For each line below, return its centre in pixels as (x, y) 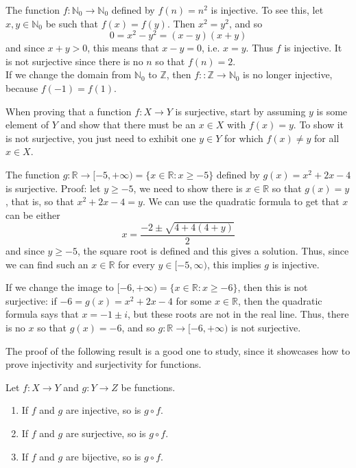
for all (327, 138)
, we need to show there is (188, 188)
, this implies (234, 264)
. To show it (319, 125)
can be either (33, 214)
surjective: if (31, 300)
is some (332, 111)
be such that (72, 23)
